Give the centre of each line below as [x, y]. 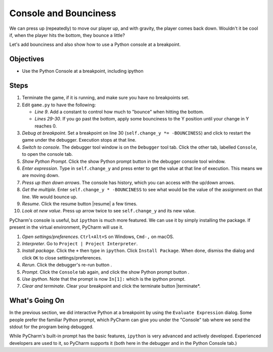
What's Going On [37, 301]
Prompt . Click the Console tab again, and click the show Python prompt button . [106, 272]
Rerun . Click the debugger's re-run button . [67, 265]
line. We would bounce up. [50, 197]
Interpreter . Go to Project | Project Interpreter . [80, 243]
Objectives [27, 59]
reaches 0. [46, 126]
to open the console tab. [48, 154]
